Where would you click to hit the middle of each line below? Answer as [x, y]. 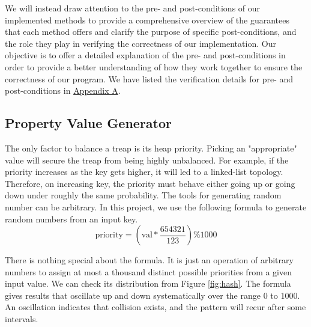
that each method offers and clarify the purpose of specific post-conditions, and [151, 32]
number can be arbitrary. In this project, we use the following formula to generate [156, 206]
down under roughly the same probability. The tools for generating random [143, 195]
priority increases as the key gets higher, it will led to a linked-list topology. [144, 172]
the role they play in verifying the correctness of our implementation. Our [140, 43]
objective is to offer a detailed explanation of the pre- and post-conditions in [145, 55]
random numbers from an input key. [71, 219]
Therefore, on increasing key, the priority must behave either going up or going [150, 183]
